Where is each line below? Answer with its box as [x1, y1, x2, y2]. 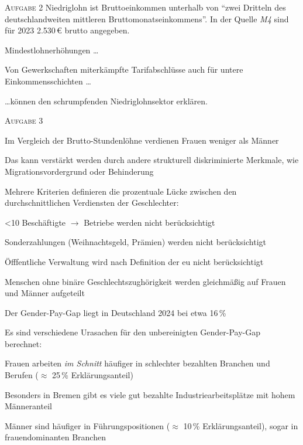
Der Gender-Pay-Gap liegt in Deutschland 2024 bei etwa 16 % [5, 306, 226, 318]
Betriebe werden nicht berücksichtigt [84, 216, 215, 228]
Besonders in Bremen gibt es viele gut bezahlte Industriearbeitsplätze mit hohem [5, 388, 295, 400]
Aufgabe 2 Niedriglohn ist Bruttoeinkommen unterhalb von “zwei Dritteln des [5, 1, 286, 13]
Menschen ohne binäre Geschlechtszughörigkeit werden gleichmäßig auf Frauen [5, 275, 286, 287]
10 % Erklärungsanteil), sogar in [183, 419, 298, 432]
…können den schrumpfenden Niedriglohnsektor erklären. [5, 94, 208, 107]
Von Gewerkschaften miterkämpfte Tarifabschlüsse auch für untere [5, 63, 243, 76]
